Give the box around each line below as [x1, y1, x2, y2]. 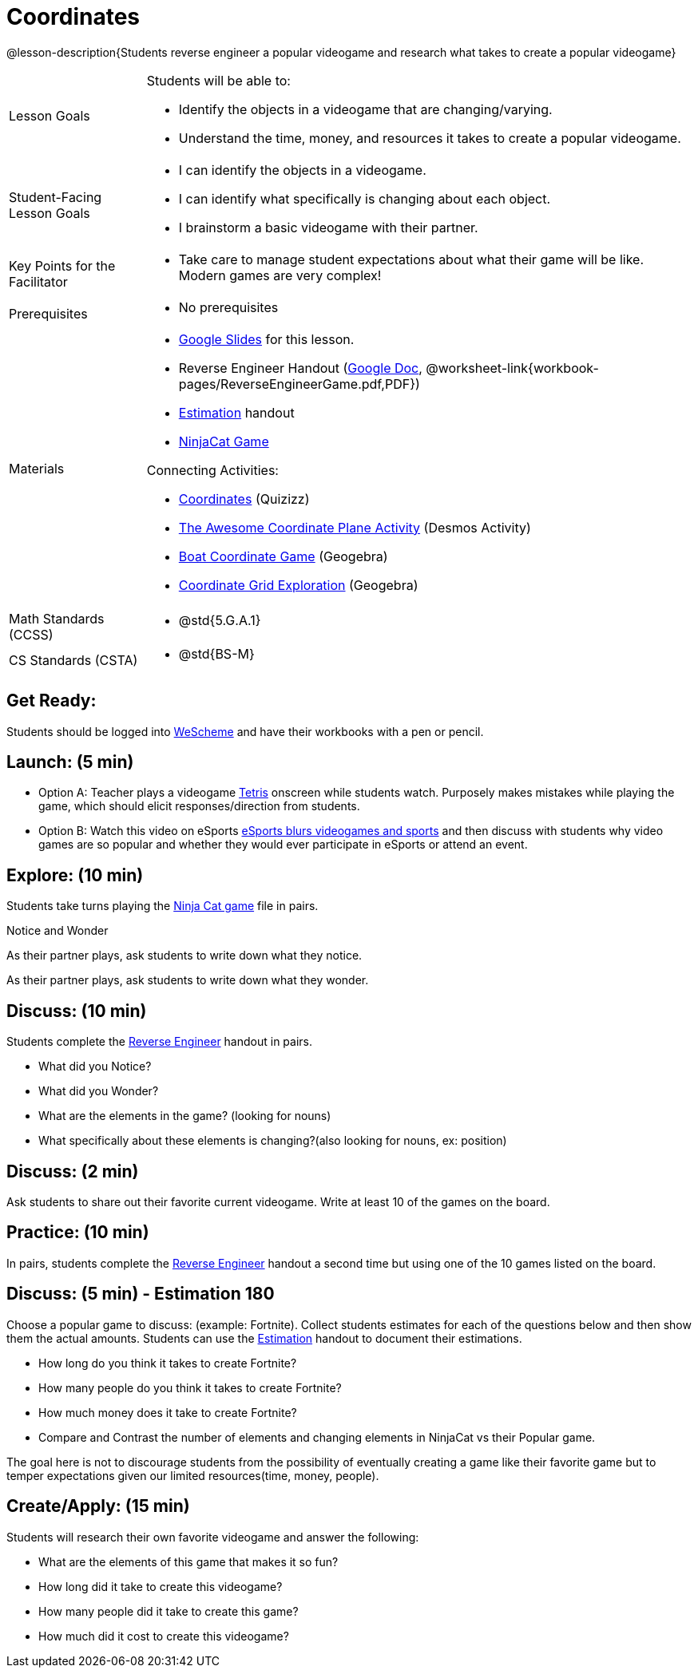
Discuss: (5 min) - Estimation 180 [6, 1284, 275, 1304]
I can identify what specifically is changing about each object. [178, 190, 551, 207]
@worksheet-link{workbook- [426, 359, 599, 376]
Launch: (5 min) [6, 752, 134, 773]
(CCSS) [9, 626, 54, 643]
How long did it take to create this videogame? [38, 1579, 283, 1593]
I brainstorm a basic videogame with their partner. [178, 219, 478, 235]
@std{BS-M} [178, 645, 255, 662]
